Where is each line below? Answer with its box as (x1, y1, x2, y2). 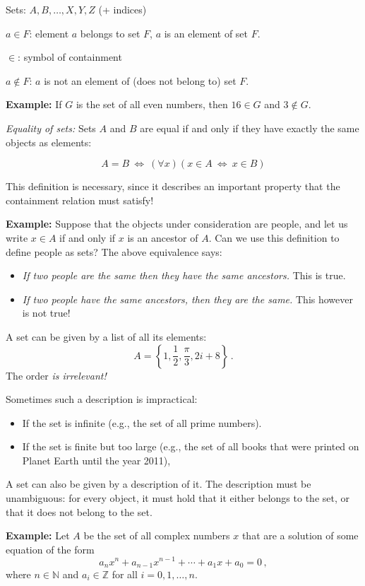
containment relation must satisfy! (6, 192, 154, 207)
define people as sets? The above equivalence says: (6, 244, 222, 259)
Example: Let (6, 528, 70, 543)
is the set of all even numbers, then (76, 97, 228, 112)
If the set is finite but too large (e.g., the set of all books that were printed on (22, 439, 359, 454)
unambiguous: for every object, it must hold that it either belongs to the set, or (6, 491, 349, 505)
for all (112, 566, 138, 581)
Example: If (6, 97, 62, 112)
